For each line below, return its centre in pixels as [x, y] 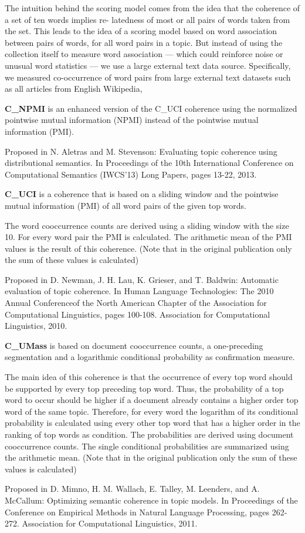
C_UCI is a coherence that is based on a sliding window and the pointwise [142, 194]
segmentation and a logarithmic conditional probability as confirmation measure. [150, 357]
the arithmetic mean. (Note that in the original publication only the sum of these [151, 457]
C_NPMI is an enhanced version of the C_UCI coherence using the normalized [151, 108]
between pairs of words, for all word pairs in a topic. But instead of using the [144, 42]
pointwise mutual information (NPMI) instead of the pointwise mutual [132, 120]
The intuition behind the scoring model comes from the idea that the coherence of [152, 8]
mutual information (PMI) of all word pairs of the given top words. [126, 205]
